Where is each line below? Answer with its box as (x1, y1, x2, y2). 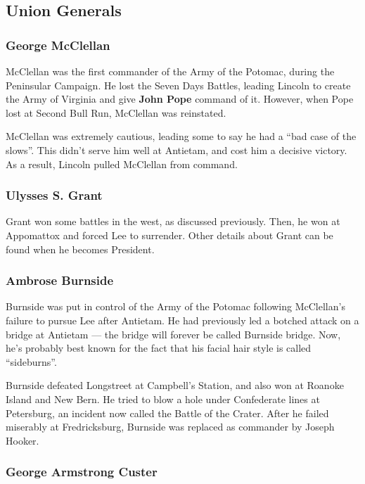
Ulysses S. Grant (6, 186, 103, 204)
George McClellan (6, 36, 110, 53)
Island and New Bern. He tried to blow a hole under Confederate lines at (6, 391, 320, 406)
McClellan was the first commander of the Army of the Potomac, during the (6, 64, 335, 78)
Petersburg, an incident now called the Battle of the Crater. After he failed (6, 405, 329, 420)
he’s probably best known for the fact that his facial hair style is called (6, 340, 312, 355)
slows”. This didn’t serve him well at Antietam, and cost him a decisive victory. (6, 142, 347, 157)
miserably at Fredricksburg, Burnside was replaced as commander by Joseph (6, 419, 335, 434)
